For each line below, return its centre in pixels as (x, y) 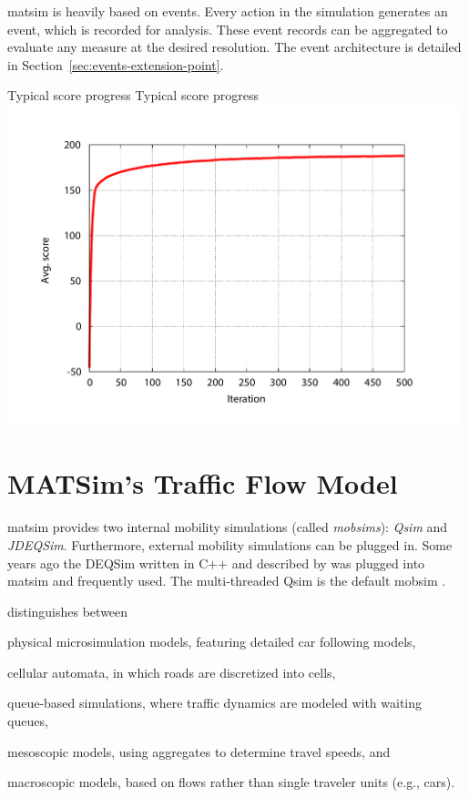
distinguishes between (68, 611)
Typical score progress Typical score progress (133, 95)
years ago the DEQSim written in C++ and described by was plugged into (216, 563)
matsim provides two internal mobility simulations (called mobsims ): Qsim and (228, 527)
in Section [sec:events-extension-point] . (116, 64)
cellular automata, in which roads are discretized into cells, (172, 672)
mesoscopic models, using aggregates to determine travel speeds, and (199, 751)
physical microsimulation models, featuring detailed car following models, (212, 642)
